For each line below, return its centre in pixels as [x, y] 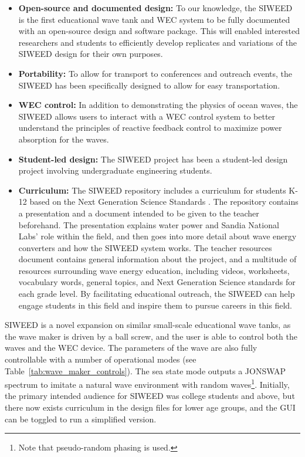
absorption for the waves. [64, 139]
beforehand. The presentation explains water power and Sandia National [149, 224]
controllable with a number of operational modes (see [101, 359]
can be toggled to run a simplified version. [81, 419]
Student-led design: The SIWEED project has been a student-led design [153, 159]
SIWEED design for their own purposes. [91, 54]
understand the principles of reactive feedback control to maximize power [150, 128]
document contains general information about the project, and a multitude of [157, 259]
